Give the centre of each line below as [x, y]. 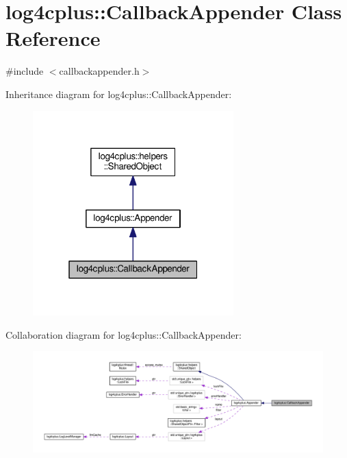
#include [25, 71]
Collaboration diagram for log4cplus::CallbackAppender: [124, 334]
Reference [53, 38]
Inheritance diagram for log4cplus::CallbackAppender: [119, 94]
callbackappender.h [99, 71]
